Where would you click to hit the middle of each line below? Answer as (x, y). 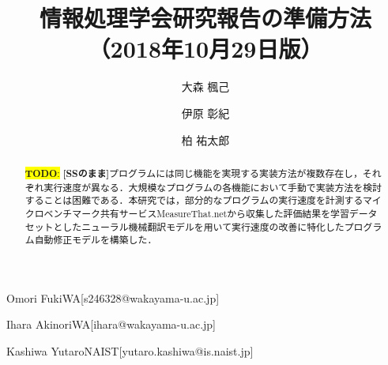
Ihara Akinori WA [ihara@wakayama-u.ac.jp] (111, 324)
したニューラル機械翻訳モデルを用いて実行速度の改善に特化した (203, 226)
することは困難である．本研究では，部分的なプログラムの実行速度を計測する (194, 200)
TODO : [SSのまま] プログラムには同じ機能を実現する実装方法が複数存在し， (194, 173)
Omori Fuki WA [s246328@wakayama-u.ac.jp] (113, 297)
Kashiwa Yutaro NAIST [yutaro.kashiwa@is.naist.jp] (130, 351)
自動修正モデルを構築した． (96, 240)
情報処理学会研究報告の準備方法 (205, 18)
